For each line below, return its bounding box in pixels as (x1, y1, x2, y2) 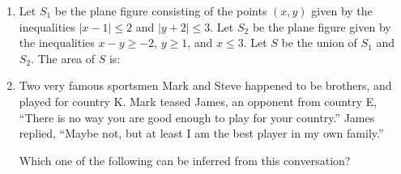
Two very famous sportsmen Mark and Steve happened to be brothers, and (19, 77, 392, 94)
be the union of (281, 34, 357, 51)
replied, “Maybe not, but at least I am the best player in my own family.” (19, 125, 384, 142)
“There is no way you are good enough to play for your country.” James (19, 108, 375, 125)
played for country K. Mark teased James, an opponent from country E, (19, 92, 378, 109)
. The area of (31, 49, 96, 66)
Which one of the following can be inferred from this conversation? (19, 151, 351, 168)
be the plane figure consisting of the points (54, 2, 267, 19)
